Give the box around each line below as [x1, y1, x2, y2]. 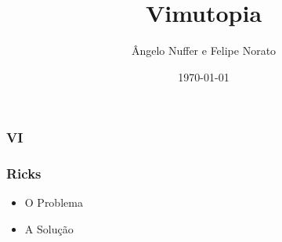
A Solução [24, 221, 74, 237]
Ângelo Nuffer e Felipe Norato [131, 42, 277, 59]
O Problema [24, 194, 83, 211]
